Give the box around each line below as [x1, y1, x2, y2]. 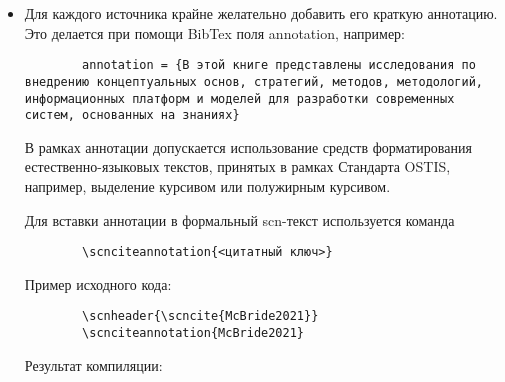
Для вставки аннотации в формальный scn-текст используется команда [24, 209, 455, 230]
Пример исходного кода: [24, 273, 172, 294]
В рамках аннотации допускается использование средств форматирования [24, 136, 472, 157]
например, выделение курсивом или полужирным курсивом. [24, 176, 391, 196]
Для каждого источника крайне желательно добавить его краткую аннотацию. [24, 3, 498, 23]
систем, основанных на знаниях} [24, 108, 240, 123]
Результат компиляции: [24, 354, 163, 375]
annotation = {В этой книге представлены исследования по [82, 58, 476, 73]
